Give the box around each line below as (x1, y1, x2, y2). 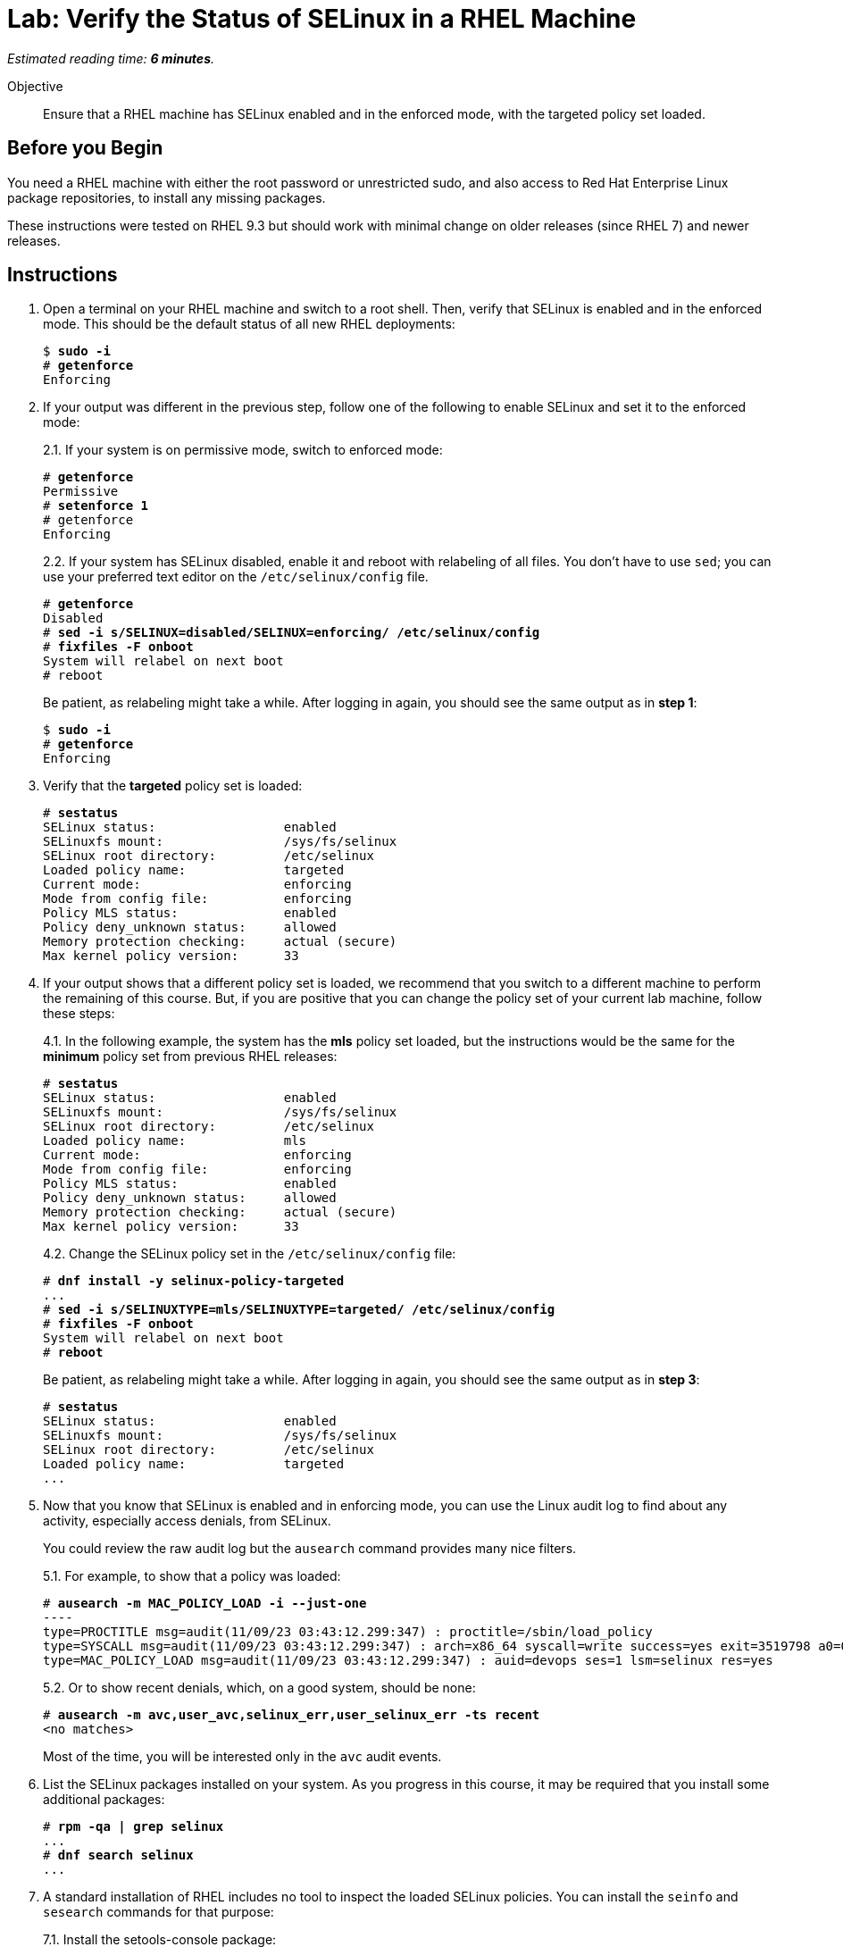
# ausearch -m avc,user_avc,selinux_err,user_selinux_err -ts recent (43, 1708, 540, 1723)
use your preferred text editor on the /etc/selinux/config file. (43, 569, 429, 585)
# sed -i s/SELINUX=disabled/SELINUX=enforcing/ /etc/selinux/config (43, 625, 540, 640)
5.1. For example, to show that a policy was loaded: (43, 1568, 341, 1584)
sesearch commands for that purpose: (43, 1904, 274, 1920)
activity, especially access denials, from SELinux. (43, 1513, 331, 1529)
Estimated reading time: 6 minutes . (7, 50, 214, 66)
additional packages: (43, 1792, 165, 1808)
